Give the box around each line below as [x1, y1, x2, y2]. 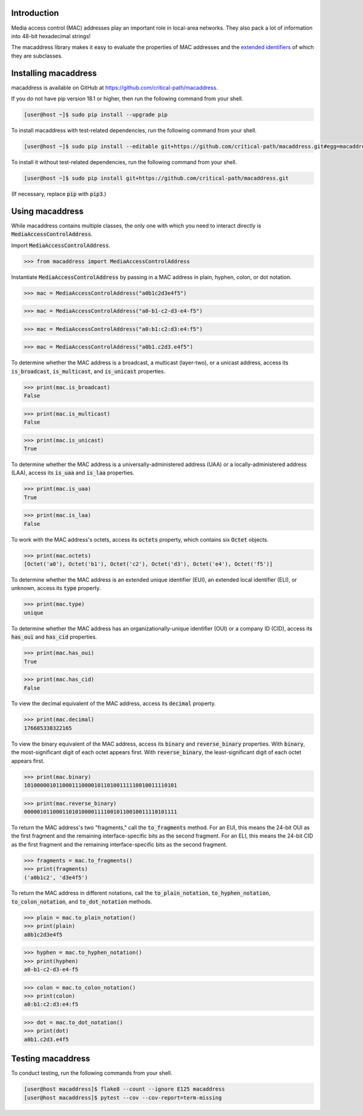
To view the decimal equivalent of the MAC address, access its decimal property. [11, 700, 216, 707]
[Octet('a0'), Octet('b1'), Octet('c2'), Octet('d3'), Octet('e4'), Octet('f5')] [24, 560, 273, 568]
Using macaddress [11, 206, 84, 216]
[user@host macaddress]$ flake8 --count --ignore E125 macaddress [24, 1086, 225, 1092]
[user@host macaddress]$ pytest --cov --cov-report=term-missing [24, 1094, 222, 1101]
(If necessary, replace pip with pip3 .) [11, 190, 106, 197]
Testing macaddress [11, 1054, 91, 1064]
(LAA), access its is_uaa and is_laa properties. [11, 469, 135, 476]
